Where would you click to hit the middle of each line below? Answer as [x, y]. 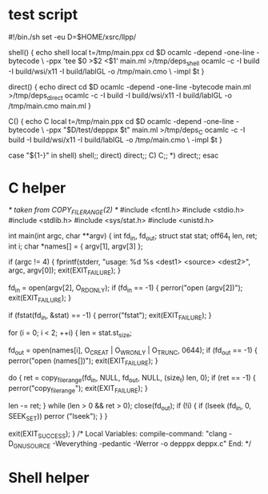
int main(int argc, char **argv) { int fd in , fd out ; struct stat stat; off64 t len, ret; [133, 237]
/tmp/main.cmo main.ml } [50, 106]
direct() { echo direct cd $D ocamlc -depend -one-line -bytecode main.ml [130, 86]
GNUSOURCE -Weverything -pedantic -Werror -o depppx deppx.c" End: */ [132, 445]
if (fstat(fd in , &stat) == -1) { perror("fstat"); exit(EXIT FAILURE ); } [110, 316]
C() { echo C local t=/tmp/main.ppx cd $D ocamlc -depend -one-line [121, 121]
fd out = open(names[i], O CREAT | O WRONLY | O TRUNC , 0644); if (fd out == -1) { [133, 351]
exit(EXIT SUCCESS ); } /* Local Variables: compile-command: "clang [118, 434]
